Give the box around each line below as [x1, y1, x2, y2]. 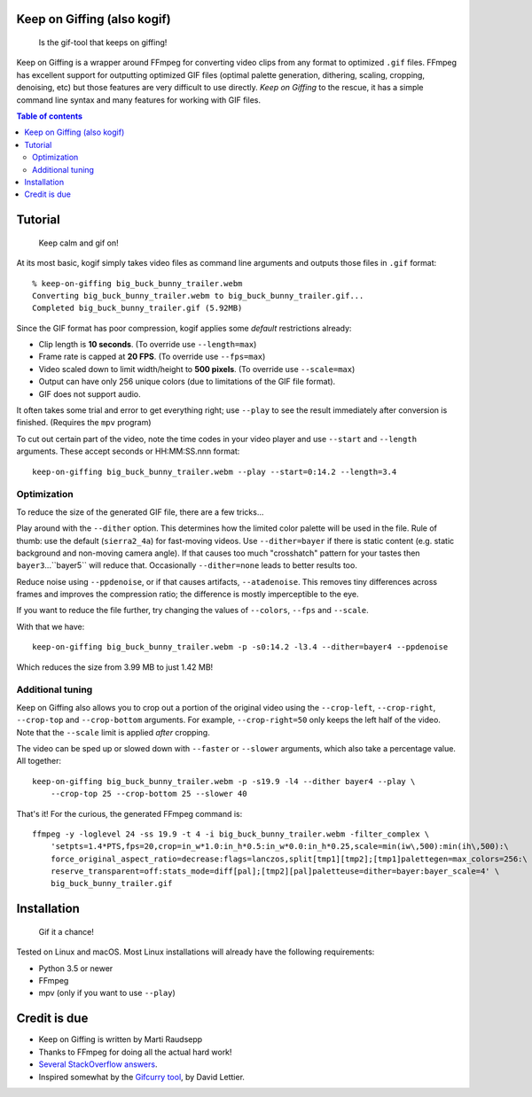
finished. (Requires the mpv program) [16, 417, 152, 428]
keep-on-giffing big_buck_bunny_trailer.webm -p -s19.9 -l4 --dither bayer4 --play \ [32, 776, 416, 786]
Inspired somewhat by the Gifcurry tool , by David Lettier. [38, 1071, 246, 1082]
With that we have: [16, 621, 85, 632]
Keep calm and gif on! [38, 237, 119, 248]
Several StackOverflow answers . [38, 1059, 158, 1070]
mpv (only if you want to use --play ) [38, 988, 176, 999]
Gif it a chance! [38, 926, 95, 937]
